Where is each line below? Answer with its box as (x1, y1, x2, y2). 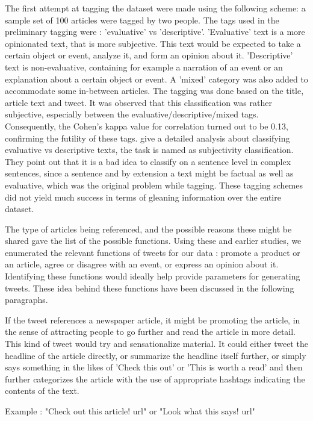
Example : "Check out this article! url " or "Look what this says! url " (5, 405, 255, 417)
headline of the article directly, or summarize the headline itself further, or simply (5, 349, 306, 361)
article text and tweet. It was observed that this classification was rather (5, 96, 272, 108)
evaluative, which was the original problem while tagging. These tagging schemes (5, 178, 303, 191)
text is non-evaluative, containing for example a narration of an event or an (5, 60, 283, 73)
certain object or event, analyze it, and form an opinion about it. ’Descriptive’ (5, 49, 293, 61)
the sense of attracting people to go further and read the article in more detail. (5, 325, 296, 338)
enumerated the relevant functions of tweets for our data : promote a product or (5, 246, 300, 258)
